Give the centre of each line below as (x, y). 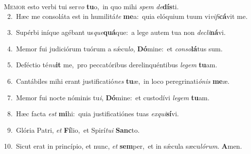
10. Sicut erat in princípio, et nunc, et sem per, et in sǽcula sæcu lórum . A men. (123, 146)
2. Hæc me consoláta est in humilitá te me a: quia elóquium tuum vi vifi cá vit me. (127, 16)
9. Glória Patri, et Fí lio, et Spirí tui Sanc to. (73, 130)
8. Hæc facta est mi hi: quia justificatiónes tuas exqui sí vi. (93, 114)
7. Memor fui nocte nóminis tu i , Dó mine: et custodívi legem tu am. (108, 97)
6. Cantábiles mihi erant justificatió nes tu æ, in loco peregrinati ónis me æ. (118, 81)
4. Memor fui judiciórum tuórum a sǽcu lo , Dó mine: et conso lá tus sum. (115, 48)
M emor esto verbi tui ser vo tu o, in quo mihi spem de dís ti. (91, 6)
